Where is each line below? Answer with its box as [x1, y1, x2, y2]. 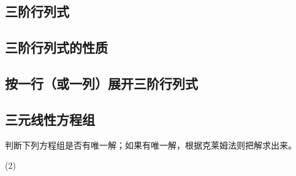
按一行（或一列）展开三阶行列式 [5, 73, 198, 92]
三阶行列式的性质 [5, 38, 108, 57]
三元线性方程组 [5, 109, 95, 128]
